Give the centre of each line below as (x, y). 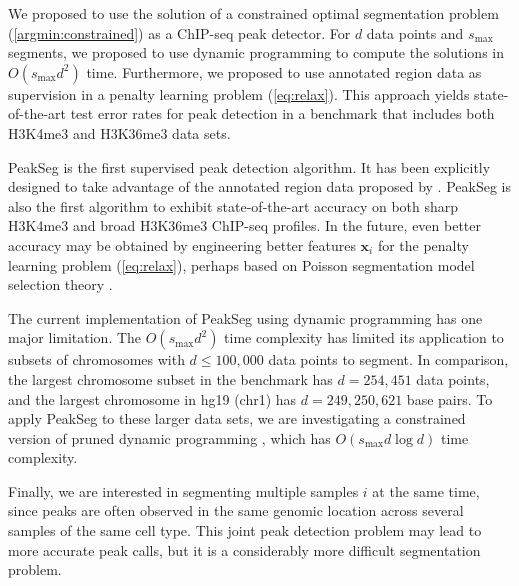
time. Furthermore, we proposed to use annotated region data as (284, 71)
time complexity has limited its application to (364, 337)
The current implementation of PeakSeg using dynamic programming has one (245, 317)
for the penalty (423, 244)
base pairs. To (449, 398)
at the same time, (426, 490)
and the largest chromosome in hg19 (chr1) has (152, 398)
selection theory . (60, 284)
